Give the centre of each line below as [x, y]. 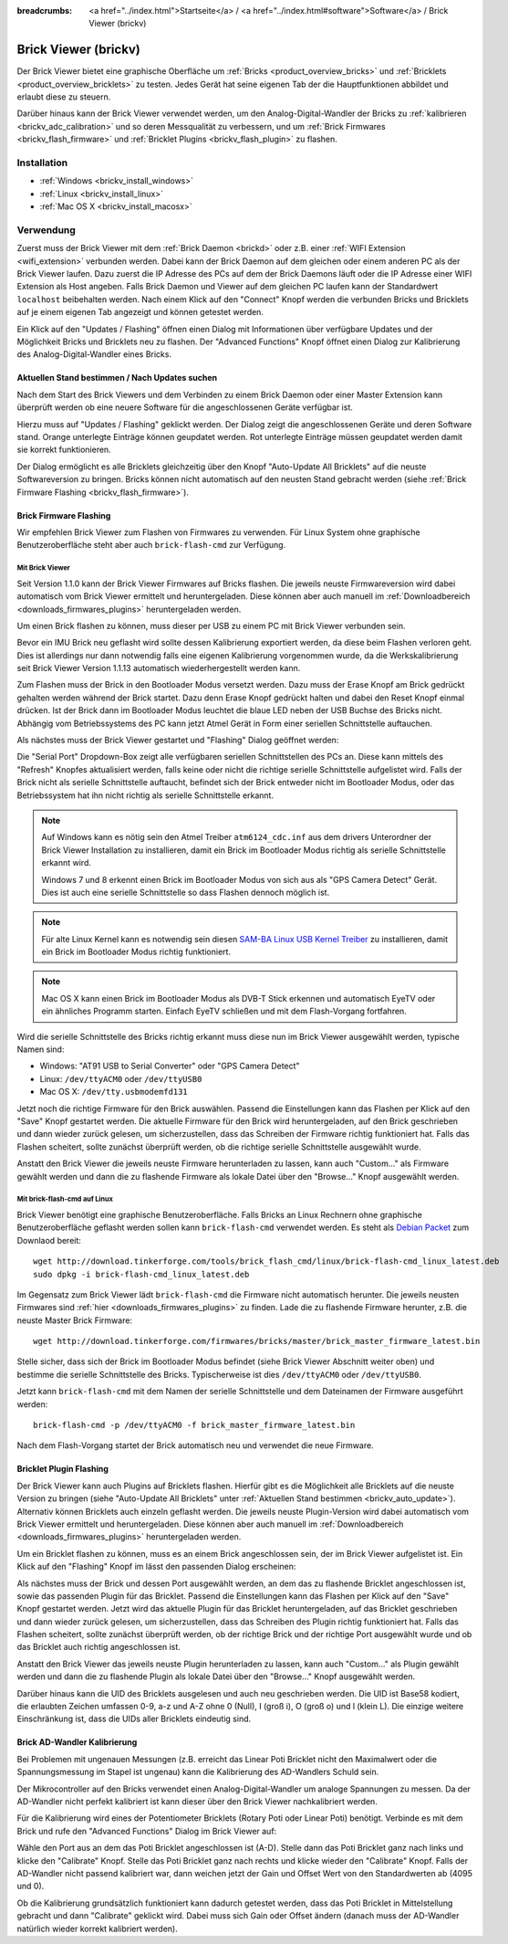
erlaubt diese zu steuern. [64, 97]
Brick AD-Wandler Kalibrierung [77, 1742]
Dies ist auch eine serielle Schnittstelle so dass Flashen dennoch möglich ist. [186, 892]
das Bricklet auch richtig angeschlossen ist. [99, 1647]
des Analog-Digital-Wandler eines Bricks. [94, 354]
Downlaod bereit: [49, 1240]
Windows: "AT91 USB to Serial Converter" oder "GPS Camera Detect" [170, 1066]
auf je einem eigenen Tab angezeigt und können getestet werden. [140, 312]
